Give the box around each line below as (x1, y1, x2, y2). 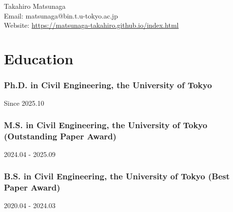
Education (4, 48, 74, 68)
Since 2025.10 (4, 98, 44, 108)
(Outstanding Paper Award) (4, 130, 116, 142)
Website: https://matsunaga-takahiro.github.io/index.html (4, 20, 179, 30)
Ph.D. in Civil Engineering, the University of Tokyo (4, 79, 212, 91)
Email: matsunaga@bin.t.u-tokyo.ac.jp (4, 10, 118, 20)
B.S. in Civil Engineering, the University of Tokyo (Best (4, 170, 230, 182)
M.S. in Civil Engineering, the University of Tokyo (4, 118, 208, 131)
